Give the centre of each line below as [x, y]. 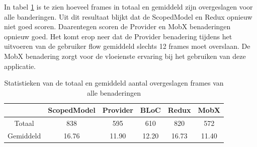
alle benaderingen [114, 92]
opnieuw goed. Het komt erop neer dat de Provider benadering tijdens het [118, 36]
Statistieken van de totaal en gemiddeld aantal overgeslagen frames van [114, 83]
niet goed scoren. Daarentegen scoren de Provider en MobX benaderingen [117, 26]
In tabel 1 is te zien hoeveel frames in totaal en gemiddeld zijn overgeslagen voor [128, 7]
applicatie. [20, 66]
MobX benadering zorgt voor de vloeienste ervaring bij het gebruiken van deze [125, 56]
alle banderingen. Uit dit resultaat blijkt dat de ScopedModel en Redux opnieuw [128, 16]
